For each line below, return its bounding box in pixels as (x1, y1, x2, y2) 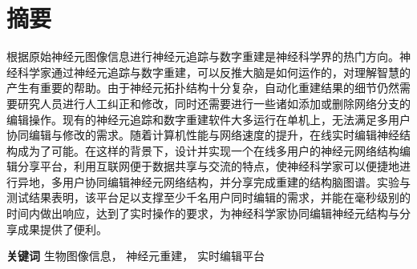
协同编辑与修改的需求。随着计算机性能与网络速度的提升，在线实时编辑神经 (6, 126, 399, 143)
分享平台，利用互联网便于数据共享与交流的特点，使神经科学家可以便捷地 (17, 158, 399, 175)
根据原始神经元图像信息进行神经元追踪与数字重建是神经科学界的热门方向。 (6, 48, 399, 65)
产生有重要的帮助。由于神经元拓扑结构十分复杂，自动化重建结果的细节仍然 (6, 79, 399, 96)
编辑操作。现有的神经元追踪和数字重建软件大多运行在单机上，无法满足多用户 (6, 110, 411, 127)
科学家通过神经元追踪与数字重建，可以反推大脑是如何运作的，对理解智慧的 (17, 63, 411, 80)
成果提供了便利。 (17, 220, 107, 237)
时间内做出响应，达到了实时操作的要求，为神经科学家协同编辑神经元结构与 (6, 205, 399, 222)
